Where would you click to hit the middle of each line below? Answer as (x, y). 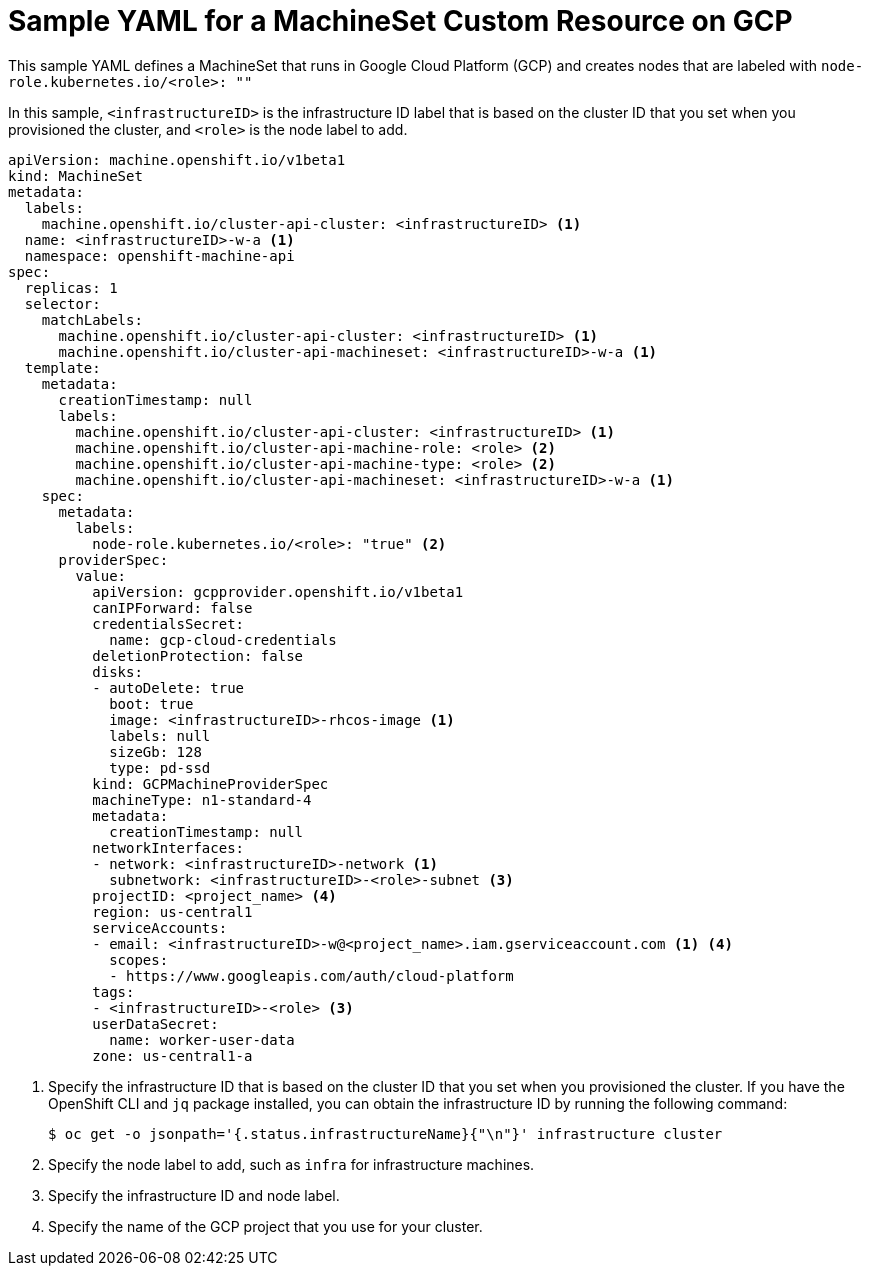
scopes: (139, 959)
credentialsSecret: (168, 623)
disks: (117, 671)
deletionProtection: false (198, 655)
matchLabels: (92, 319)
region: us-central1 (172, 911)
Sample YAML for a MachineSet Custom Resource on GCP (400, 21)
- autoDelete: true (168, 687)
